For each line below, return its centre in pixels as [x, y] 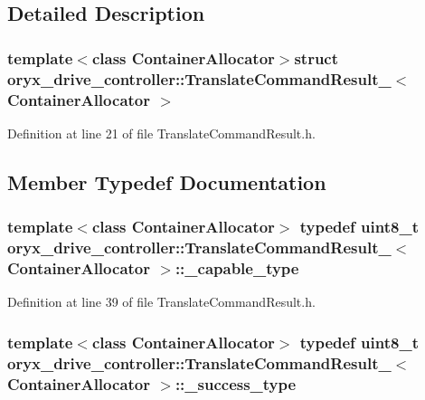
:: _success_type [236, 383]
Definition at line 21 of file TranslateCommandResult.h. [161, 133]
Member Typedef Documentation [167, 181]
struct [316, 57]
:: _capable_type [237, 267]
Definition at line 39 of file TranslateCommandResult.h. [161, 302]
